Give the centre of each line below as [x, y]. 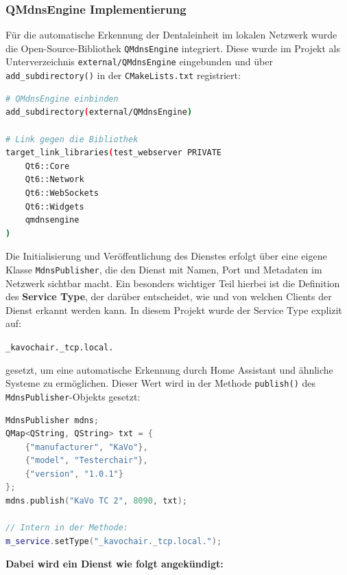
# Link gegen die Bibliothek [72, 139]
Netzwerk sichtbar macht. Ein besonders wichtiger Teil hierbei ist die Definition [173, 283]
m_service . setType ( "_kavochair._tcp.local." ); [114, 541]
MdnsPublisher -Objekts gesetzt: [73, 396]
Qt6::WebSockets [62, 193]
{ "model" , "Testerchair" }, [86, 461]
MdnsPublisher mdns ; [52, 420]
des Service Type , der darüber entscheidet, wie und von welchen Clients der [169, 296]
